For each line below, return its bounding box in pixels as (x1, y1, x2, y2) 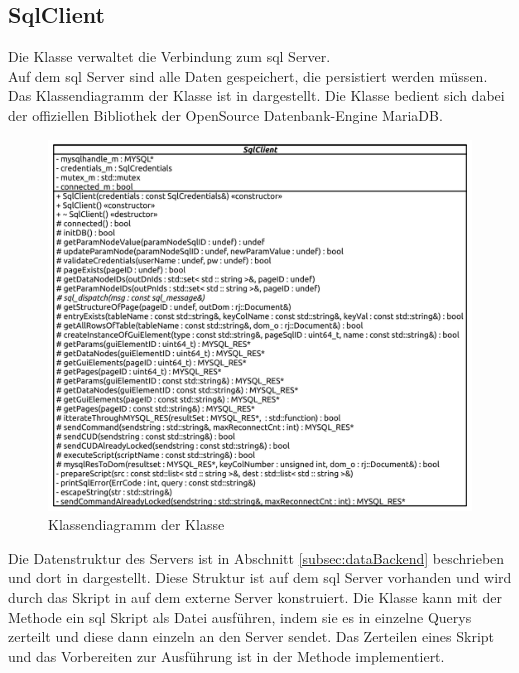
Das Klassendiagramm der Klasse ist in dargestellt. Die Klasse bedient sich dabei (8, 85, 505, 106)
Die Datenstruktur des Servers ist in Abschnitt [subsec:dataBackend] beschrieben (8, 547, 505, 568)
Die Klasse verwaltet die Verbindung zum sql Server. (8, 46, 331, 67)
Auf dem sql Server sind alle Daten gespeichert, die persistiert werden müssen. (8, 65, 488, 86)
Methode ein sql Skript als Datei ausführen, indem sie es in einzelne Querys (8, 606, 472, 627)
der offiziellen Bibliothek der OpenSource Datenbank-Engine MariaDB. (8, 104, 443, 125)
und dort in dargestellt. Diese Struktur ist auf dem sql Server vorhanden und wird (8, 567, 512, 588)
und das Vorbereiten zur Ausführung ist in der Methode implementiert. (8, 645, 445, 666)
